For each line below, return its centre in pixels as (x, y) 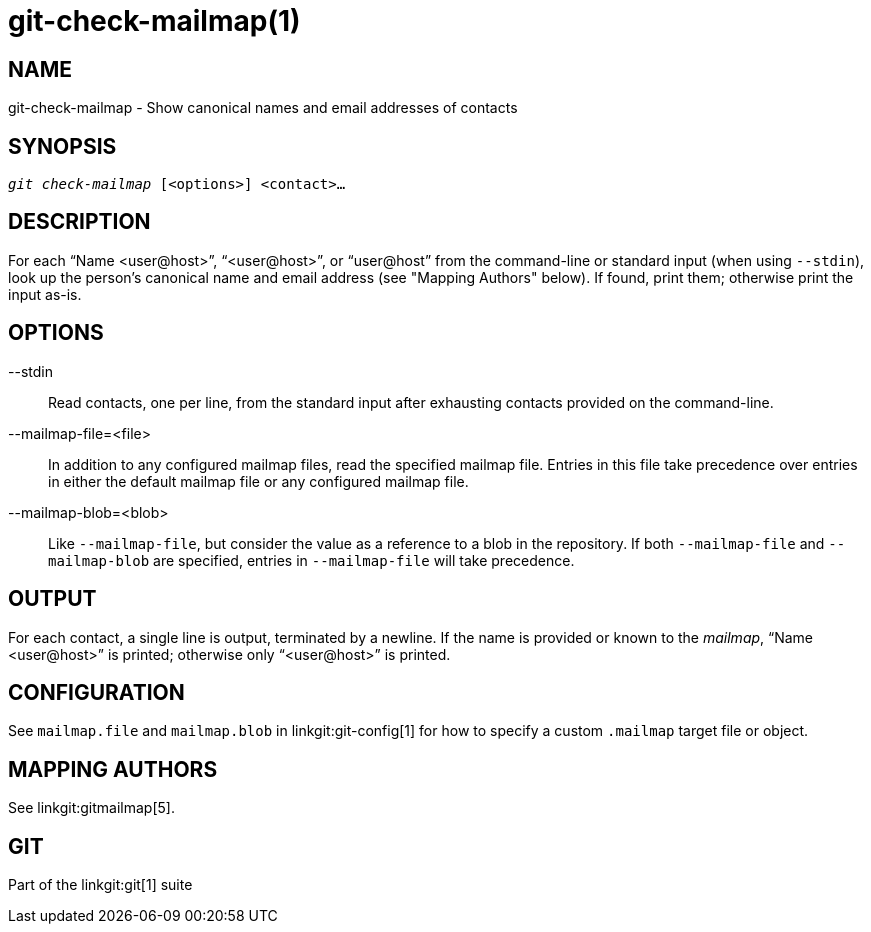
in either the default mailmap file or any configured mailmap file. (258, 481)
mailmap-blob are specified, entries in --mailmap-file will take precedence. (311, 560)
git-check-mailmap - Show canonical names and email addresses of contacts (263, 108)
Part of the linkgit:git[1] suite (100, 885)
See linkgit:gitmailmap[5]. (91, 808)
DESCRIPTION (79, 222)
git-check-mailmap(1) (154, 21)
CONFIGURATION (96, 692)
